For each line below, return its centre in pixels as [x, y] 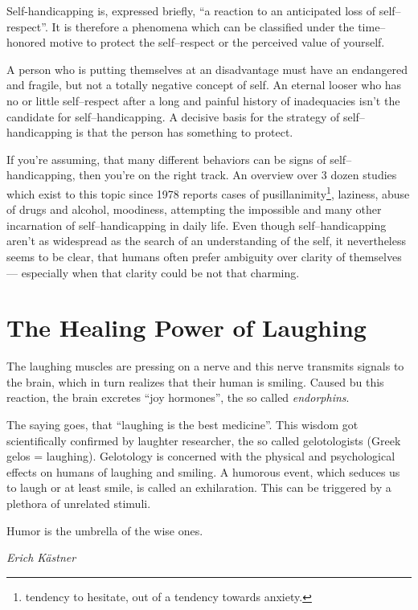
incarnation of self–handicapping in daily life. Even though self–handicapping [197, 225]
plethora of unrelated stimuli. [79, 504]
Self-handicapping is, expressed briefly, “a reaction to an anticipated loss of [191, 10]
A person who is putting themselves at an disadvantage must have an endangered [207, 69]
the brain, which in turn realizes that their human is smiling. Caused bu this [195, 381]
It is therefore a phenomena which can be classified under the [203, 26]
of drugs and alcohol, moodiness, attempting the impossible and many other [194, 209]
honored [27, 42]
